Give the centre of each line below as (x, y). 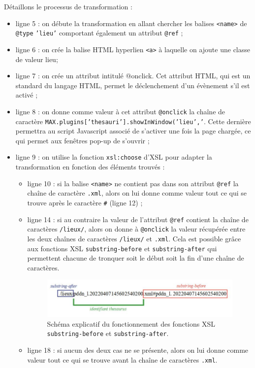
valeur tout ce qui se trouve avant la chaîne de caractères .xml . (122, 359)
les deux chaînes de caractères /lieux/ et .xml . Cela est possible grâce (134, 238)
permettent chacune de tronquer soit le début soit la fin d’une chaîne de (136, 258)
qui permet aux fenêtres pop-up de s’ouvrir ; (82, 140)
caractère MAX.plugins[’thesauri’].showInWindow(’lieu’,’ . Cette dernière (133, 121)
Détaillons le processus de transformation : (68, 6)
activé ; (27, 95)
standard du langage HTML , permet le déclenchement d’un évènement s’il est (133, 85)
